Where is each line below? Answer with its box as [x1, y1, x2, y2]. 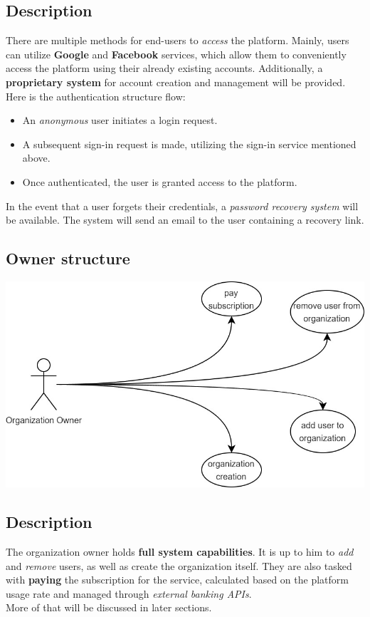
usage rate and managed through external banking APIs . [6, 586, 252, 601]
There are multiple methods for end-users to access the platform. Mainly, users [6, 33, 349, 48]
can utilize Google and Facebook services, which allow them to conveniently [6, 46, 347, 61]
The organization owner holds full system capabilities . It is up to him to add [6, 544, 354, 559]
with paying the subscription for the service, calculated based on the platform [6, 572, 349, 587]
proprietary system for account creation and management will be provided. [6, 74, 346, 89]
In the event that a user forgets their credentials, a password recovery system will [6, 198, 359, 213]
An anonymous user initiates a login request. [22, 113, 218, 128]
